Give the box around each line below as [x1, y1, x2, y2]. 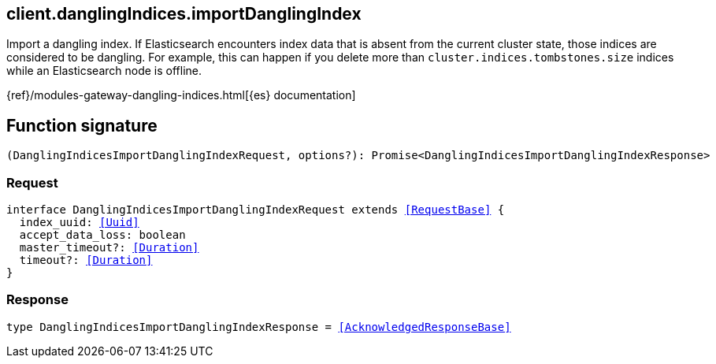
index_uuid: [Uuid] [19, 216, 139, 229]
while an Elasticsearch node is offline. [6, 64, 202, 78]
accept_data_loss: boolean [19, 228, 186, 242]
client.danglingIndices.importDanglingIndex [6, 4, 362, 24]
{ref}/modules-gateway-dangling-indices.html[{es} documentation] [6, 88, 356, 102]
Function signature [6, 115, 158, 136]
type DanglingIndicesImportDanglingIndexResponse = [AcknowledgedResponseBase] [6, 320, 511, 333]
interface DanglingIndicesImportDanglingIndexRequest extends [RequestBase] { [6, 203, 505, 217]
